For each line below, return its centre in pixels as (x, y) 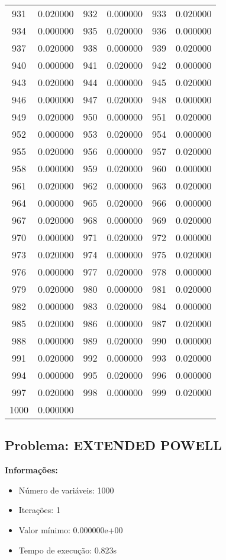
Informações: (31, 470)
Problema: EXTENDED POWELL (113, 445)
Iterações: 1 (39, 510)
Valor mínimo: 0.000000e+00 (71, 529)
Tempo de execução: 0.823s (68, 550)
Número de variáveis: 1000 (66, 490)
